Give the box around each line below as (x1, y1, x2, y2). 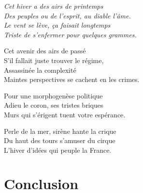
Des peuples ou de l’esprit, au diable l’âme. (4, 10, 131, 20)
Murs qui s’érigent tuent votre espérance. (4, 109, 126, 119)
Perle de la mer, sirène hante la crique (4, 126, 116, 136)
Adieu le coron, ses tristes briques (4, 100, 103, 110)
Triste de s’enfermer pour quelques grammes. (4, 29, 137, 39)
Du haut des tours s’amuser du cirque (4, 135, 115, 145)
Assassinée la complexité (4, 64, 76, 75)
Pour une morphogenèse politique (4, 90, 103, 100)
